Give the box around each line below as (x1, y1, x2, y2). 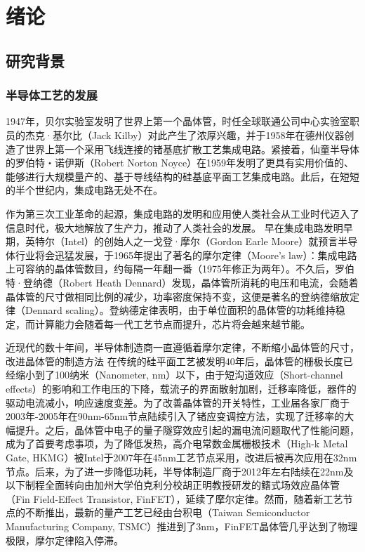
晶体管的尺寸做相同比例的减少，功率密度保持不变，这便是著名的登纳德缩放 (6, 289, 350, 303)
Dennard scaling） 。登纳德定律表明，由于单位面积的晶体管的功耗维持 (25, 303, 336, 317)
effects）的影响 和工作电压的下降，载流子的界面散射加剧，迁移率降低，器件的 (6, 381, 357, 396)
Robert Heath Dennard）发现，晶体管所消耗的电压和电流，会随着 (62, 275, 359, 289)
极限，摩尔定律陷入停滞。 (6, 532, 124, 547)
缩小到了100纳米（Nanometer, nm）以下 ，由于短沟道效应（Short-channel (15, 367, 343, 382)
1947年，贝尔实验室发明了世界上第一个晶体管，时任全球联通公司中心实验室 (6, 114, 350, 129)
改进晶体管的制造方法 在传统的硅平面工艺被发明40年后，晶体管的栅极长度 (6, 353, 343, 368)
